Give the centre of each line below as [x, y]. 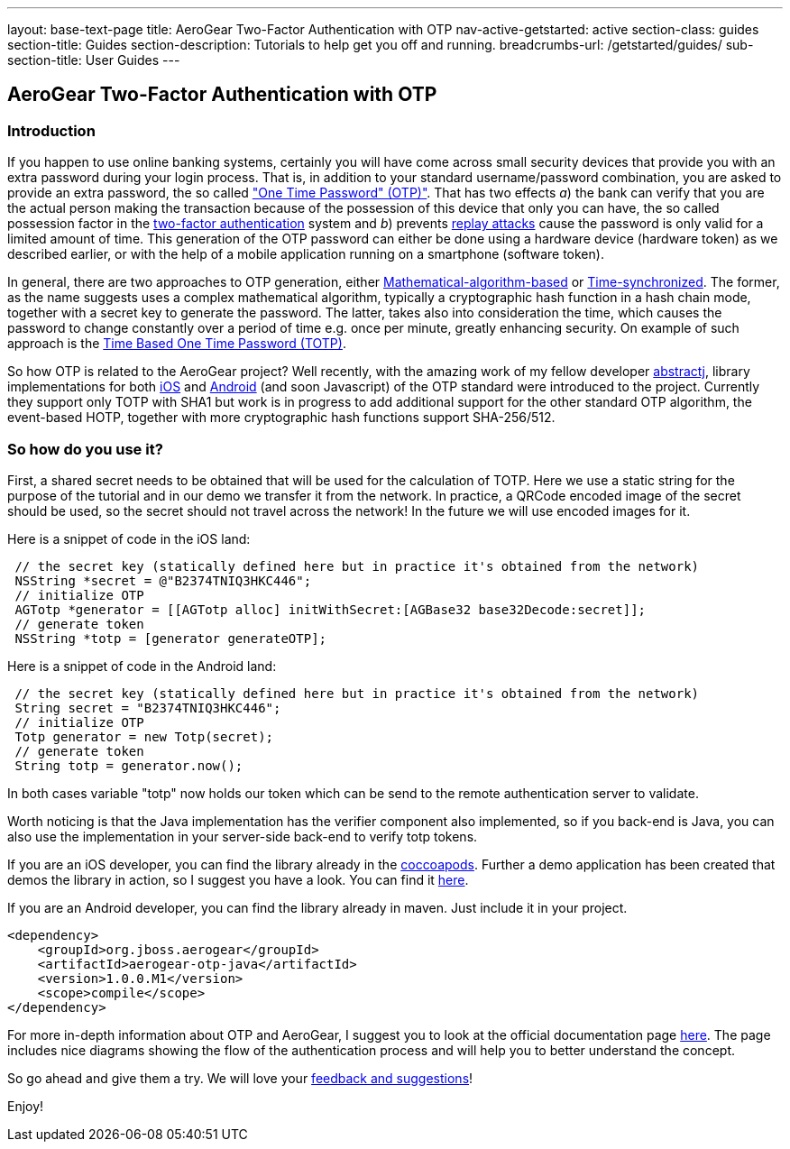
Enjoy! [26, 1106]
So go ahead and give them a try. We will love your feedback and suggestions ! [240, 1078]
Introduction [51, 130]
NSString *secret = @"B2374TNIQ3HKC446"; [163, 580]
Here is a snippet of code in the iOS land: [129, 538]
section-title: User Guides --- [94, 60]
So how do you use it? [85, 449]
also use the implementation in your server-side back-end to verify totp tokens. [243, 836]
